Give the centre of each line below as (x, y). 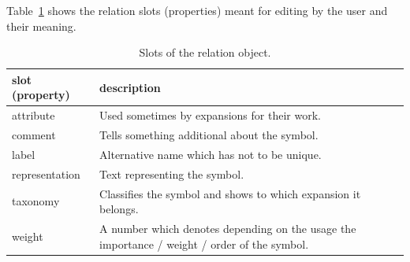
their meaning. (41, 26)
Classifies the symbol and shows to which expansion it (230, 193)
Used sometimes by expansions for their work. (210, 115)
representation (46, 173)
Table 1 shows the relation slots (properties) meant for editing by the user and (197, 10)
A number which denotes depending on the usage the (228, 229)
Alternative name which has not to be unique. (211, 154)
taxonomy (36, 201)
